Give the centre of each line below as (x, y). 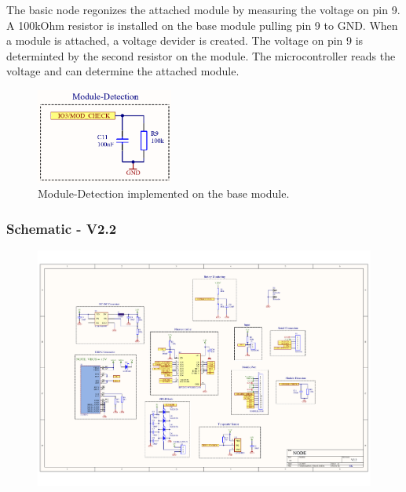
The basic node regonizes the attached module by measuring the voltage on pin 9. (203, 9)
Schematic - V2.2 (62, 228)
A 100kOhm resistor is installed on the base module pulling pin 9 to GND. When (202, 25)
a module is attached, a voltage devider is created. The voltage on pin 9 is (185, 40)
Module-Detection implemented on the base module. (164, 193)
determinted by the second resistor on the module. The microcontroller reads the (201, 55)
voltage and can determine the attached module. (123, 71)
